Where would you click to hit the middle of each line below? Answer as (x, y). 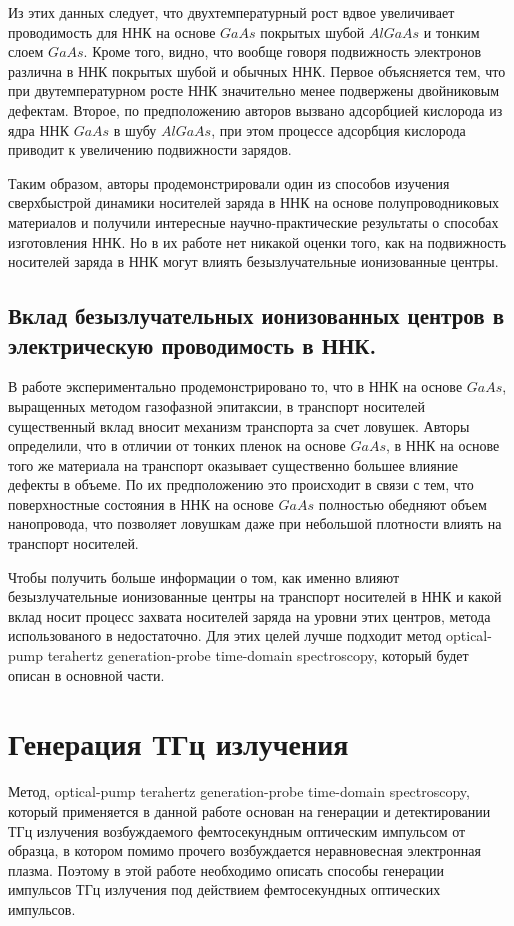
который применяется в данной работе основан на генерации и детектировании (249, 810)
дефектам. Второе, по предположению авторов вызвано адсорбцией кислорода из (255, 109)
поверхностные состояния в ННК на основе (141, 503)
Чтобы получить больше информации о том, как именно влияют (204, 576)
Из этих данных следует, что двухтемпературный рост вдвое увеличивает (231, 12)
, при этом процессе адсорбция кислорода (338, 129)
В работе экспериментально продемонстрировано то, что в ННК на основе (235, 386)
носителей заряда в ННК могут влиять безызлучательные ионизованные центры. (253, 261)
